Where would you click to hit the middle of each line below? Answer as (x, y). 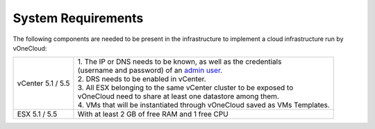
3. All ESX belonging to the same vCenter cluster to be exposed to (185, 88)
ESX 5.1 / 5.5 (37, 114)
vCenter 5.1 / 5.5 (43, 83)
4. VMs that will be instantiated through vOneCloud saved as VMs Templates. (203, 105)
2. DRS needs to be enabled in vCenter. (142, 79)
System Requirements (78, 18)
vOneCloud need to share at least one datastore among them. (178, 96)
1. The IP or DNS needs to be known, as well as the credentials (180, 62)
